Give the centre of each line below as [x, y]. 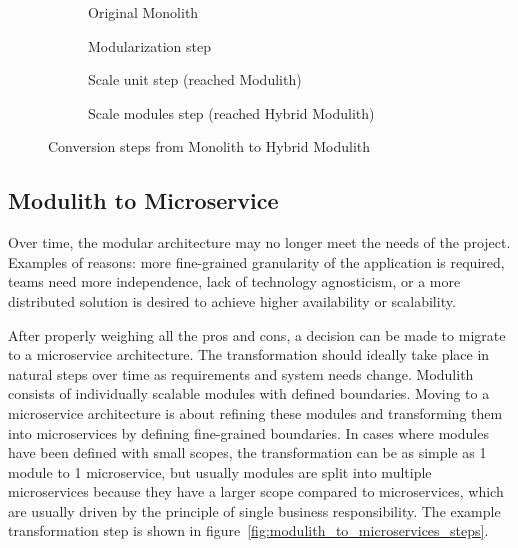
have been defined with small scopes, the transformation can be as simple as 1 [247, 452]
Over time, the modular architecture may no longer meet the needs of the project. [259, 242]
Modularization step [150, 45]
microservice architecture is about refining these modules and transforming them [255, 412]
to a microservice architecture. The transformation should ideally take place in [249, 354]
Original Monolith [143, 12]
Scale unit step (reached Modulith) [195, 79]
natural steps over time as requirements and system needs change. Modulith [241, 373]
